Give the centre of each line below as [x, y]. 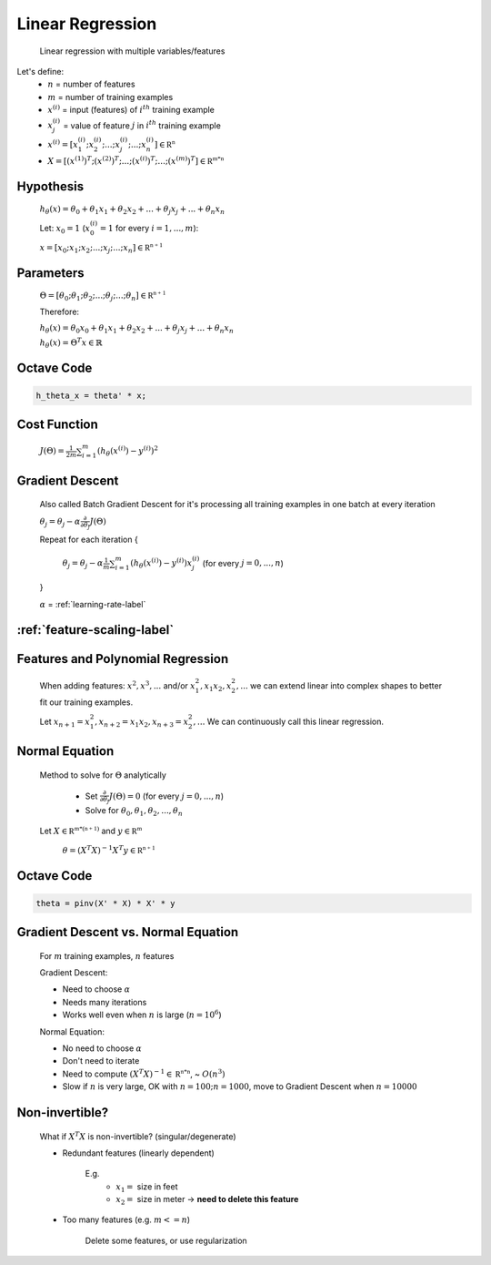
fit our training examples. [86, 702]
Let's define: [40, 71]
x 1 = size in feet [147, 1187]
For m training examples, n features [107, 955]
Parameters [50, 273]
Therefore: [60, 312]
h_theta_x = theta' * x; [91, 395]
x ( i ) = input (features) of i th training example [131, 109]
